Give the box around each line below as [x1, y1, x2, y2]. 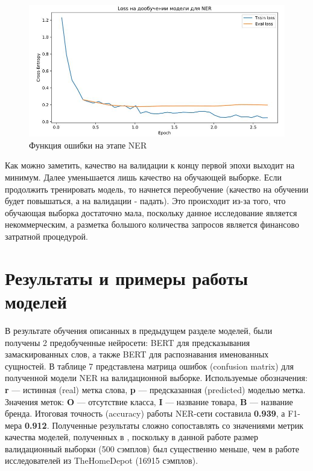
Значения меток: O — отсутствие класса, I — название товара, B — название [5, 395, 293, 408]
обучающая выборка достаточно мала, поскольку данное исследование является [5, 206, 297, 219]
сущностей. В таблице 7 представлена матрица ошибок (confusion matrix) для [5, 359, 294, 372]
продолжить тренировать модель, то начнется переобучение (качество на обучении [5, 182, 309, 195]
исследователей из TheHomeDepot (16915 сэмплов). [5, 454, 198, 467]
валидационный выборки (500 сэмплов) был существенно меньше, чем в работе [5, 442, 299, 455]
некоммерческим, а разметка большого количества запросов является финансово [5, 218, 299, 231]
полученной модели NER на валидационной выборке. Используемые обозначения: [5, 371, 308, 384]
